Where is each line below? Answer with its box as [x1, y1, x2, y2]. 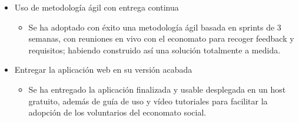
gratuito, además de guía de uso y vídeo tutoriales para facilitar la [28, 94, 268, 107]
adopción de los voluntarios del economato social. [28, 106, 207, 118]
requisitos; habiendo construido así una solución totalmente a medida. [28, 43, 281, 56]
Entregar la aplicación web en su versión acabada [14, 63, 192, 76]
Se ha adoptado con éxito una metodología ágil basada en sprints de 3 [28, 21, 281, 33]
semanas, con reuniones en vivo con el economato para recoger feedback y [28, 32, 294, 45]
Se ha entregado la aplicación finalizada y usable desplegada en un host [28, 83, 286, 95]
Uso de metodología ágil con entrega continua [14, 1, 179, 13]
